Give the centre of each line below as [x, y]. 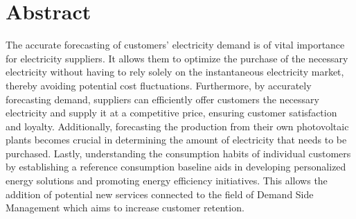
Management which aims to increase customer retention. [125, 208]
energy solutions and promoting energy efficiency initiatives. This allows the [167, 181]
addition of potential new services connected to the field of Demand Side [160, 194]
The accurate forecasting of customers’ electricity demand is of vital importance [175, 45]
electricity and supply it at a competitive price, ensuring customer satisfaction [171, 113]
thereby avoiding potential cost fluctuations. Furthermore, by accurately [159, 85]
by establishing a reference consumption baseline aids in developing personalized [176, 167]
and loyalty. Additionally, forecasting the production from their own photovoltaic [177, 126]
